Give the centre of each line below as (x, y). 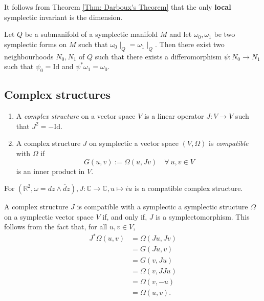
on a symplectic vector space (49, 216)
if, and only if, (125, 216)
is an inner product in (50, 171)
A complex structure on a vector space (76, 116)
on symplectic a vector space (134, 143)
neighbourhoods (29, 56)
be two (225, 34)
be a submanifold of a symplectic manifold (91, 34)
